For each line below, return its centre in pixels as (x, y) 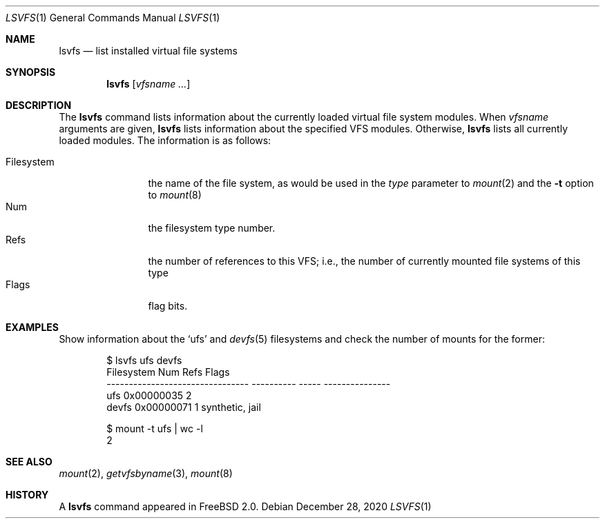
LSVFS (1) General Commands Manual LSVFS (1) (113, 18)
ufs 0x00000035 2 (149, 395)
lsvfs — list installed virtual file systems (148, 51)
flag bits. (168, 306)
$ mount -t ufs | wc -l (155, 429)
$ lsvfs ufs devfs (144, 360)
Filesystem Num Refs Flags (168, 372)
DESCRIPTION (39, 105)
